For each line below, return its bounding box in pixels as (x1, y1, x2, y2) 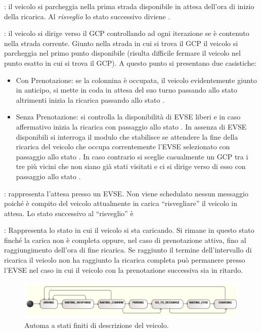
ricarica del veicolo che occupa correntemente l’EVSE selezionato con (16, 141, 230, 152)
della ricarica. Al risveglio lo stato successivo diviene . (4, 11, 170, 21)
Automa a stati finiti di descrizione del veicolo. (24, 319, 169, 330)
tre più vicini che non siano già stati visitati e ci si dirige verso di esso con (16, 161, 246, 172)
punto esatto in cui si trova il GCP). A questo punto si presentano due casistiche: (4, 57, 256, 68)
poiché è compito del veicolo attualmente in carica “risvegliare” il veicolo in (4, 198, 237, 209)
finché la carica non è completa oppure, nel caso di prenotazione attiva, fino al (4, 234, 246, 245)
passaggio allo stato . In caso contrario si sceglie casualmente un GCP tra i (16, 151, 248, 161)
